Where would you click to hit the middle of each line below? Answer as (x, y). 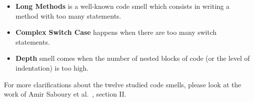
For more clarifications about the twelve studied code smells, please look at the (123, 84)
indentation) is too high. (52, 67)
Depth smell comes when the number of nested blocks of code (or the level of (133, 58)
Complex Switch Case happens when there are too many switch (116, 32)
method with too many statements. (68, 15)
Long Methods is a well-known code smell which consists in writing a (123, 6)
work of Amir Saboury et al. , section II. (65, 94)
